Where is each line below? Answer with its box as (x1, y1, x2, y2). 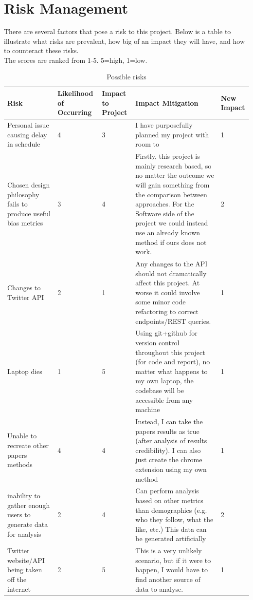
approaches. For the (135, 199, 194, 209)
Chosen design (7, 179, 50, 189)
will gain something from (135, 179, 210, 189)
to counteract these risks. (4, 45, 79, 56)
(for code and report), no (135, 356, 210, 367)
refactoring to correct (135, 306, 199, 316)
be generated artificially (135, 533, 206, 544)
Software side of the (135, 208, 194, 218)
